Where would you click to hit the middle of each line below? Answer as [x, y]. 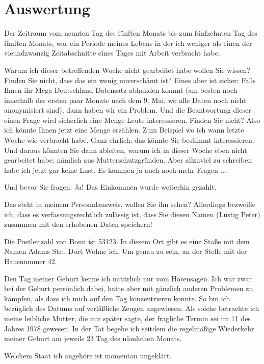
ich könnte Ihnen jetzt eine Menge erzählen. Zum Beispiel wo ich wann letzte [124, 130]
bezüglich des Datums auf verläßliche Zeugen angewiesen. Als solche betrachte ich [132, 308]
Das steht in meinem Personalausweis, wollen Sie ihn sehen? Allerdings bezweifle [130, 204]
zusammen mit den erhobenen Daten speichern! [78, 224]
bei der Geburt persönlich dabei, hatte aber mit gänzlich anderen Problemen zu [129, 288]
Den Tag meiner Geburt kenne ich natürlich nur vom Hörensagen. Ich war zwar [128, 278]
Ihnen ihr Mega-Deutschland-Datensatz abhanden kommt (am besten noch [121, 90]
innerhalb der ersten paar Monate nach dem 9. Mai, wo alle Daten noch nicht [125, 100]
